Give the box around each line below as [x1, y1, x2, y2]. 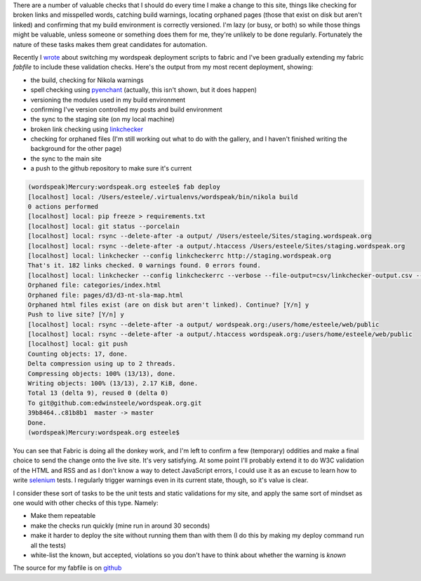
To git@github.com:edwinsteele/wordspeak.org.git [27, 399, 202, 407]
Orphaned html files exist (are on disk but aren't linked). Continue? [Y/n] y [27, 300, 309, 309]
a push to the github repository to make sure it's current [30, 164, 192, 173]
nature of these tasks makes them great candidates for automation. [13, 40, 208, 48]
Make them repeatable [30, 512, 96, 520]
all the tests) [30, 541, 67, 549]
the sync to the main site [30, 154, 102, 163]
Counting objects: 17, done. [27, 349, 128, 358]
